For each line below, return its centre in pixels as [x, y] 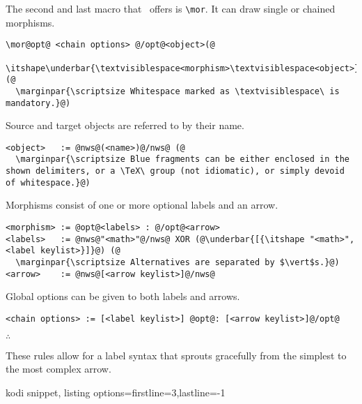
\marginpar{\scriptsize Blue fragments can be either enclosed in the [182, 159]
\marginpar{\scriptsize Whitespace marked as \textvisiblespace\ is [178, 91]
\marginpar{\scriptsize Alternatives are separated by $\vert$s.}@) [178, 262]
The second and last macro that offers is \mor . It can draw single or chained [171, 8]
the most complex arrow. [58, 369]
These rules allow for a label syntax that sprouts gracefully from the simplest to [176, 355]
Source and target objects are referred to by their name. [125, 125]
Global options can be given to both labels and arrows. [123, 296]
